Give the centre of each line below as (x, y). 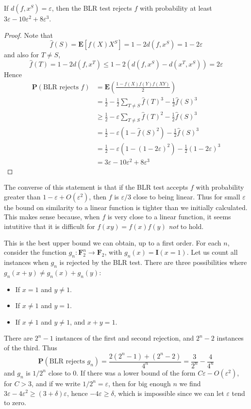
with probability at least (176, 8)
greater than (22, 196)
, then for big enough (140, 383)
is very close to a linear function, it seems (169, 217)
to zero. (15, 402)
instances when (26, 262)
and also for (22, 55)
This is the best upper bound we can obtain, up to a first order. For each (113, 242)
